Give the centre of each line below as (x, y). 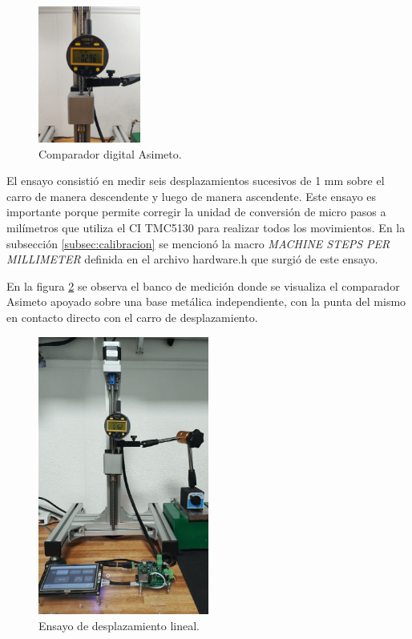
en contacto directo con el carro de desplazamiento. (132, 317)
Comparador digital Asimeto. (110, 153)
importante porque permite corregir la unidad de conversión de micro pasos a (196, 212)
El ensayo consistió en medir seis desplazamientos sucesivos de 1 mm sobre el (196, 181)
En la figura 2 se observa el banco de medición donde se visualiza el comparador (203, 285)
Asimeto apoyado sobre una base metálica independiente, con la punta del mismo (206, 301)
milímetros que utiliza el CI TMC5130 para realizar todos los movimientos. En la (206, 227)
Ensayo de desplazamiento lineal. (119, 625)
